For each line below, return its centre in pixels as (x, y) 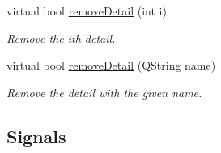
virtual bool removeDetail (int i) (87, 11)
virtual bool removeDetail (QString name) (111, 65)
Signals (36, 136)
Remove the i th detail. (61, 38)
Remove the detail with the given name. (104, 92)
